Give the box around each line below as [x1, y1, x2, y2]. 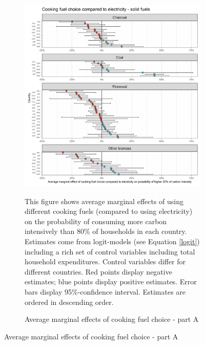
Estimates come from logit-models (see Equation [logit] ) [25, 236, 200, 247]
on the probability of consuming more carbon [25, 215, 167, 226]
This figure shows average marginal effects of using [25, 195, 184, 206]
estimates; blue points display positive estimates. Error [25, 276, 197, 287]
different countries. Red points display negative [25, 266, 172, 277]
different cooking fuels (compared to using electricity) [25, 206, 193, 216]
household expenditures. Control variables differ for [25, 256, 186, 267]
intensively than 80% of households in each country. [25, 226, 187, 237]
